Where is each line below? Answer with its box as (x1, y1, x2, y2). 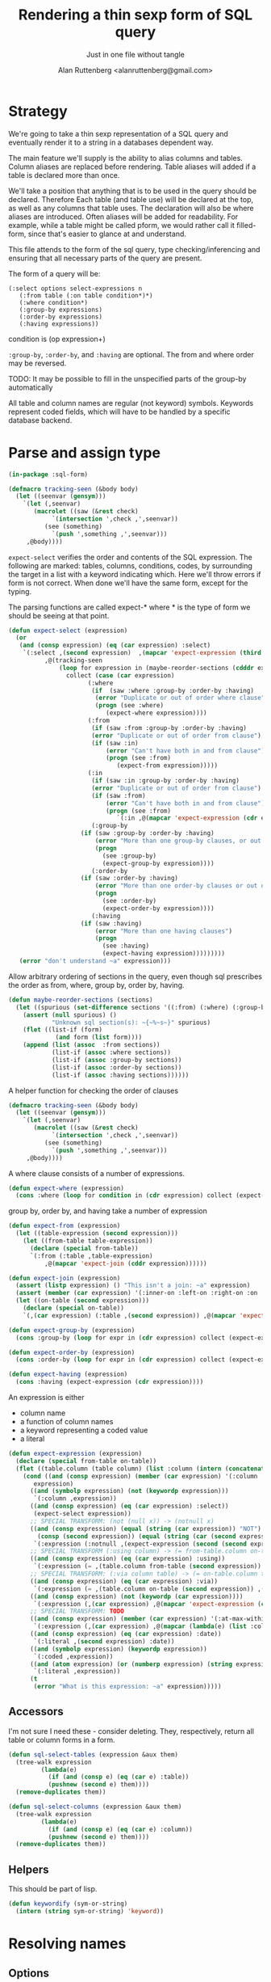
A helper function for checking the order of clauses (8, 1086, 179, 1095)
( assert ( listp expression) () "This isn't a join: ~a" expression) (15, 1281, 251, 1290)
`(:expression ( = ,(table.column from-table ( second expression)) (33, 1562, 262, 1571)
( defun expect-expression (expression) (8, 1449, 143, 1457)
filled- (236, 220, 256, 230)
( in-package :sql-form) (8, 470, 89, 479)
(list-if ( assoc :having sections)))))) (51, 1071, 190, 1079)
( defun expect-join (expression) (8, 1274, 121, 1282)
